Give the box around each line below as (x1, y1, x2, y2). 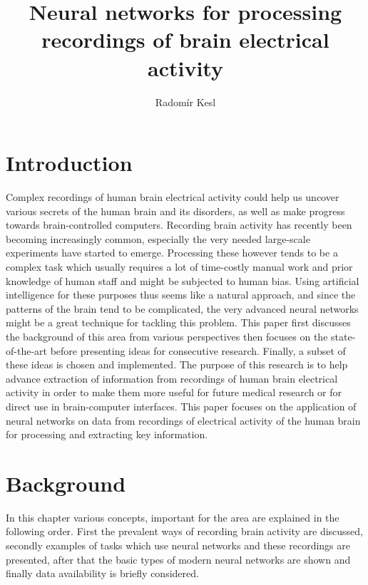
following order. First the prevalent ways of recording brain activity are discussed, (6, 524, 364, 539)
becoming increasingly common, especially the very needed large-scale (6, 231, 310, 246)
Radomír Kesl (155, 94, 216, 109)
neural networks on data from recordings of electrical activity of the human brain (6, 413, 361, 428)
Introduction (6, 148, 133, 177)
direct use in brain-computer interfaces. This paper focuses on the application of (6, 398, 357, 413)
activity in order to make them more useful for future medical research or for (6, 385, 342, 400)
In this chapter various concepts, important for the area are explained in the (6, 509, 339, 524)
